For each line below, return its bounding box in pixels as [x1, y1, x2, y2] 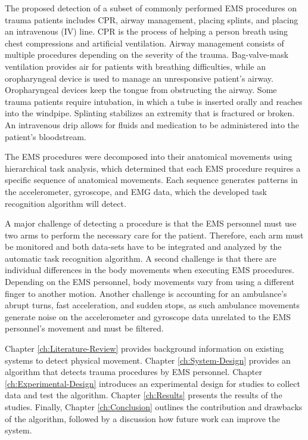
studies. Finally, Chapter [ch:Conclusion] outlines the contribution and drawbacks [5, 401, 303, 413]
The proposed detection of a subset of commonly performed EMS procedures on [5, 2, 297, 14]
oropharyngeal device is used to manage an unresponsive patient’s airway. [5, 72, 273, 84]
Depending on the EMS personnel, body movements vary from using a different [5, 275, 295, 288]
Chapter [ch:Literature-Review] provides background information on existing [5, 342, 284, 355]
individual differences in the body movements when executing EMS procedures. [5, 264, 294, 276]
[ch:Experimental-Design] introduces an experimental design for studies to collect [5, 377, 300, 389]
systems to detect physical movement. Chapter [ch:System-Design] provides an [5, 354, 291, 366]
